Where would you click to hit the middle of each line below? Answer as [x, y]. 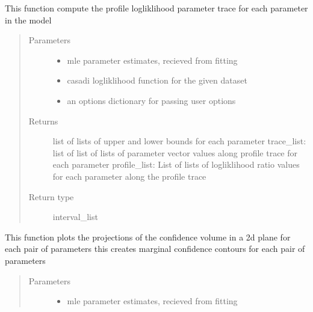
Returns [43, 121]
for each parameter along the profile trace [129, 176]
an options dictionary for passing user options [151, 100]
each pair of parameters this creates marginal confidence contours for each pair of [155, 249]
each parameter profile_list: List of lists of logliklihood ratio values [176, 164]
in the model [28, 20]
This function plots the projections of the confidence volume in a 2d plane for [148, 237]
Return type [51, 196]
